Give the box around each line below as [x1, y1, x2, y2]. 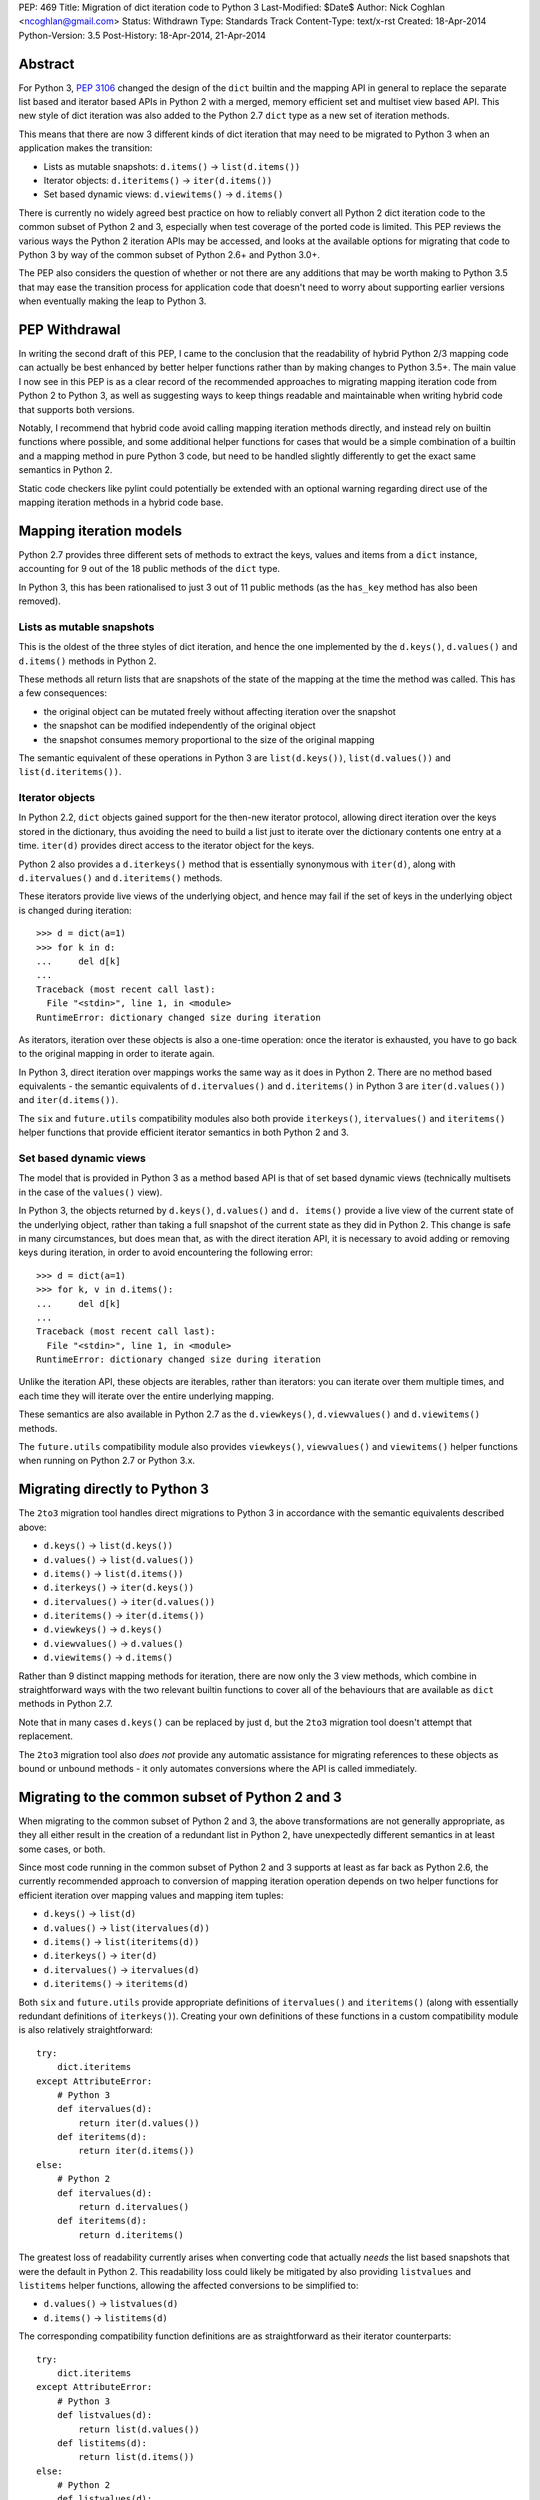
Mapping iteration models [18, 522, 182, 539]
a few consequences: [18, 687, 107, 699]
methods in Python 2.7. [18, 1698, 114, 1710]
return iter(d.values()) [78, 2117, 200, 2129]
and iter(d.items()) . [18, 1094, 119, 1106]
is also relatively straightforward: [18, 2024, 154, 2036]
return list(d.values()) [78, 2423, 200, 2435]
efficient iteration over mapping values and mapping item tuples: [18, 1889, 284, 1901]
